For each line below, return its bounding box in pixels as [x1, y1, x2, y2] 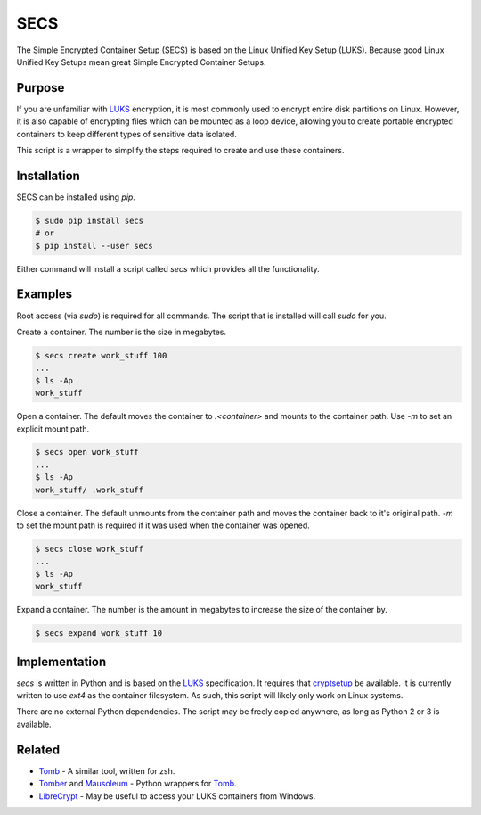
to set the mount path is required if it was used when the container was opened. [16, 520, 311, 531]
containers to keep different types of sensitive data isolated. [16, 128, 238, 139]
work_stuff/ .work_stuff [35, 484, 144, 495]
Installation [16, 168, 80, 183]
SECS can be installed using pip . [16, 192, 135, 202]
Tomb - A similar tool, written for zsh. [38, 765, 175, 776]
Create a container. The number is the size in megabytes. [16, 326, 227, 337]
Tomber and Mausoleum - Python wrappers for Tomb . [38, 778, 237, 789]
